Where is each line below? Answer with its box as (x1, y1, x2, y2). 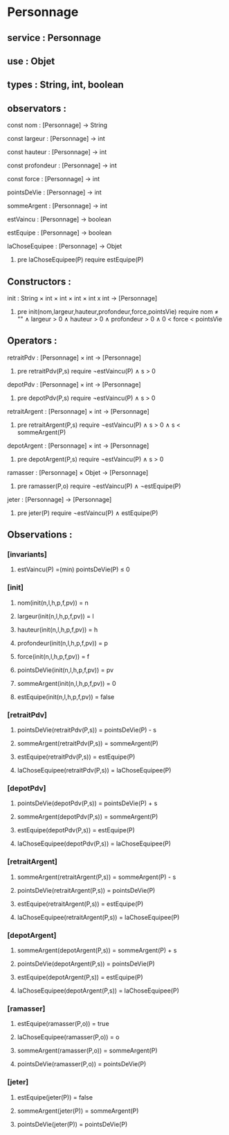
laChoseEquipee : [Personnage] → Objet (7, 242, 122, 251)
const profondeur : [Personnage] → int (7, 161, 117, 170)
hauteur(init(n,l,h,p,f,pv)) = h (17, 625, 98, 634)
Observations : (7, 529, 73, 541)
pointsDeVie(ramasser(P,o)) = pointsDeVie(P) (17, 1060, 147, 1068)
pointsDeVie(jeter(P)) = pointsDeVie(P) (17, 1120, 128, 1128)
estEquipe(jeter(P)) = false (17, 1093, 93, 1101)
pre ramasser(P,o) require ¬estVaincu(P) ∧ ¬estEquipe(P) (17, 482, 181, 490)
